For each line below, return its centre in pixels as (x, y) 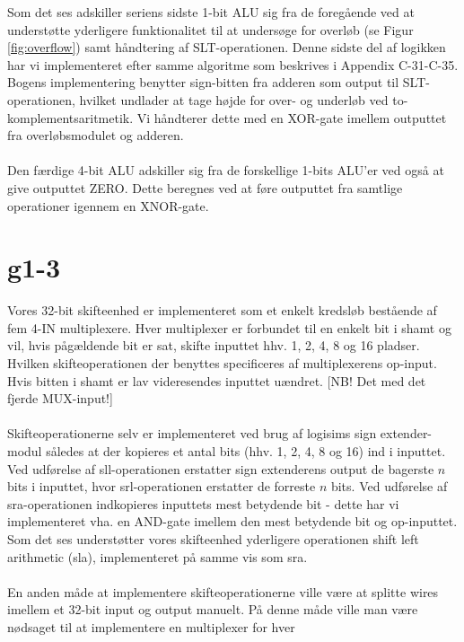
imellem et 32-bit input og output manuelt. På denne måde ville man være (213, 609)
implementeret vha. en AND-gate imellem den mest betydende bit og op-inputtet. (232, 521)
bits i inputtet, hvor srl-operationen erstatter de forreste (162, 486)
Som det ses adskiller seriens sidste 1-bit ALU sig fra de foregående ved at (211, 12)
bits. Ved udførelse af (389, 486)
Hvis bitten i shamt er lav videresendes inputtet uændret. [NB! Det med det (217, 380)
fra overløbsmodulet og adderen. (96, 135)
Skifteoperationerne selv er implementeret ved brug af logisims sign (192, 433)
